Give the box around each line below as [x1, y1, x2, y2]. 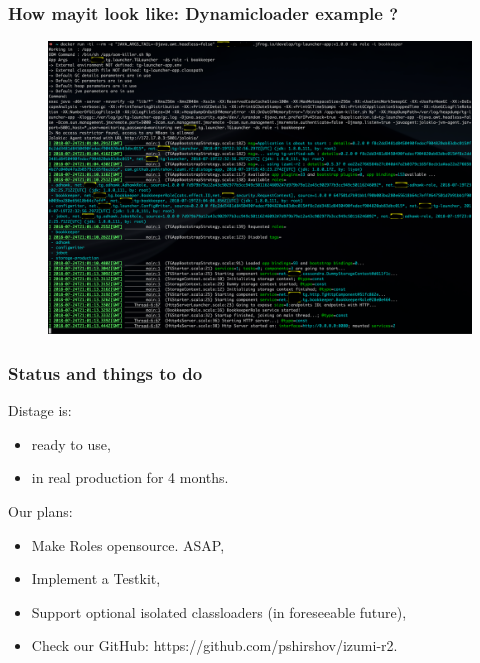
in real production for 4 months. [31, 467, 229, 488]
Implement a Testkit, [31, 568, 161, 589]
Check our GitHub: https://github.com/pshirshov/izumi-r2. [31, 635, 398, 656]
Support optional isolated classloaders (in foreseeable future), [31, 601, 407, 622]
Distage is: [8, 400, 72, 421]
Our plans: [8, 500, 73, 521]
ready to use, [31, 433, 111, 454]
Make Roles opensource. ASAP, [31, 534, 225, 555]
